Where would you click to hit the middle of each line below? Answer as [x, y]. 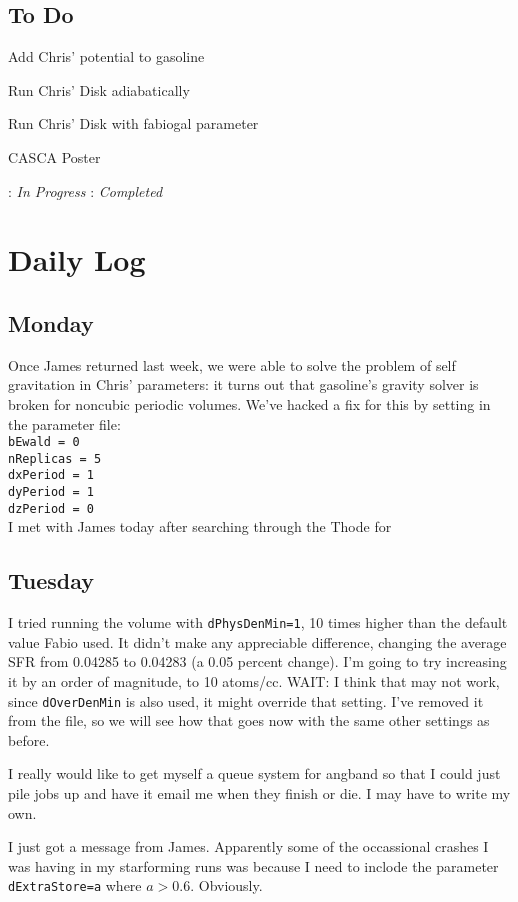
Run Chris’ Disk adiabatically [99, 89]
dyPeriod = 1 [51, 492]
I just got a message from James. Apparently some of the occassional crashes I [248, 846]
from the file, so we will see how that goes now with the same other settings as [249, 720]
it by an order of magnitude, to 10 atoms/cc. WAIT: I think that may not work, [254, 681]
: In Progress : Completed [85, 190]
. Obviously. [226, 885]
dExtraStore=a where [75, 885]
